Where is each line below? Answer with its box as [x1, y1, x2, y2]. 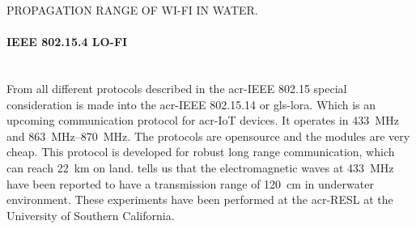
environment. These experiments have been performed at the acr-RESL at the [6, 191, 393, 208]
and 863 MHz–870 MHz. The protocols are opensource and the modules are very [6, 127, 410, 144]
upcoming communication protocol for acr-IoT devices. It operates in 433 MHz [6, 112, 399, 129]
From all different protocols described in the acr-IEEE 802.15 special [6, 79, 347, 96]
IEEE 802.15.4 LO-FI [6, 33, 128, 50]
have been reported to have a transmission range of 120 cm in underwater [6, 175, 374, 192]
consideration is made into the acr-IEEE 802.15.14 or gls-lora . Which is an [6, 95, 376, 112]
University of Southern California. [6, 206, 175, 223]
